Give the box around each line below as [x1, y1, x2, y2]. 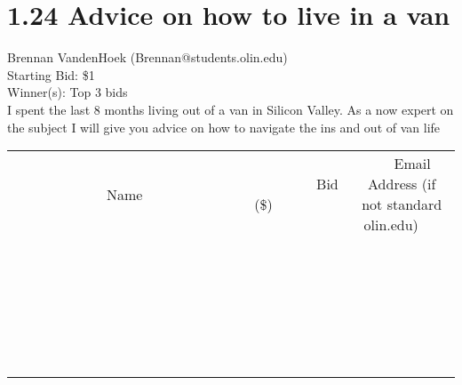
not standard [362, 194, 442, 215]
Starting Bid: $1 [7, 65, 95, 84]
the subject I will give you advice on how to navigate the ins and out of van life [7, 117, 441, 136]
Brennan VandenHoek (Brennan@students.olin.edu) [7, 48, 288, 67]
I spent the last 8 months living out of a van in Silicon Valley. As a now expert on [7, 100, 454, 118]
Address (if [368, 173, 436, 195]
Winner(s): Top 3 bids [7, 83, 128, 101]
